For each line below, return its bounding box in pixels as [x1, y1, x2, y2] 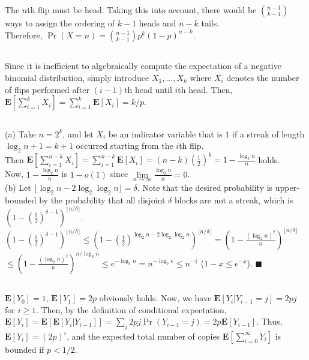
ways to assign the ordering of [5, 17, 115, 29]
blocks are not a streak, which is [174, 193, 293, 206]
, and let [62, 127, 94, 140]
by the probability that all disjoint [39, 193, 166, 206]
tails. [201, 17, 220, 29]
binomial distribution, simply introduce [5, 71, 149, 83]
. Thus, [256, 315, 283, 328]
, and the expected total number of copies [66, 329, 220, 342]
